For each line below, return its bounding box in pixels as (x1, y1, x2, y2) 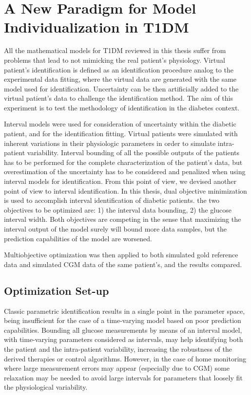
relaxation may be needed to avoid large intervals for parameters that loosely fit (4, 372, 243, 382)
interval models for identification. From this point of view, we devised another (4, 176, 236, 186)
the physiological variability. (4, 382, 88, 392)
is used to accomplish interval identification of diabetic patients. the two (4, 195, 220, 205)
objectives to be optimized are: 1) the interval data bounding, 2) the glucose (4, 204, 232, 215)
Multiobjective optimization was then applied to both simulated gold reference (4, 250, 238, 260)
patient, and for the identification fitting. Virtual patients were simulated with (4, 128, 238, 139)
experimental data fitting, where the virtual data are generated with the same (4, 74, 237, 84)
